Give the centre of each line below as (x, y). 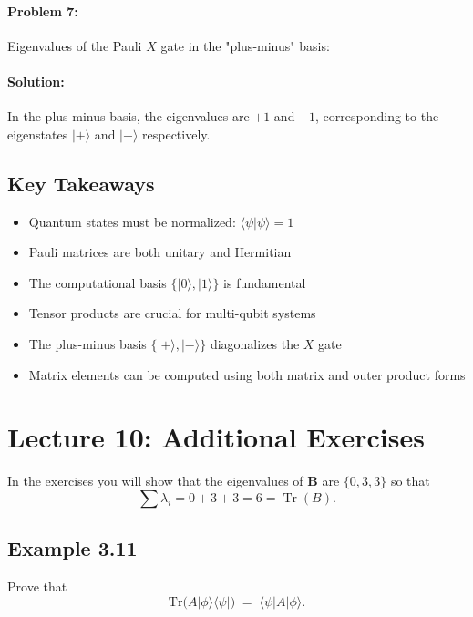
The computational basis (98, 282)
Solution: (36, 81)
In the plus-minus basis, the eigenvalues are (129, 116)
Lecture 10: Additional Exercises (216, 437)
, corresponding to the (377, 116)
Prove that (37, 586)
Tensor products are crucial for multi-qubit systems (172, 313)
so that (410, 481)
